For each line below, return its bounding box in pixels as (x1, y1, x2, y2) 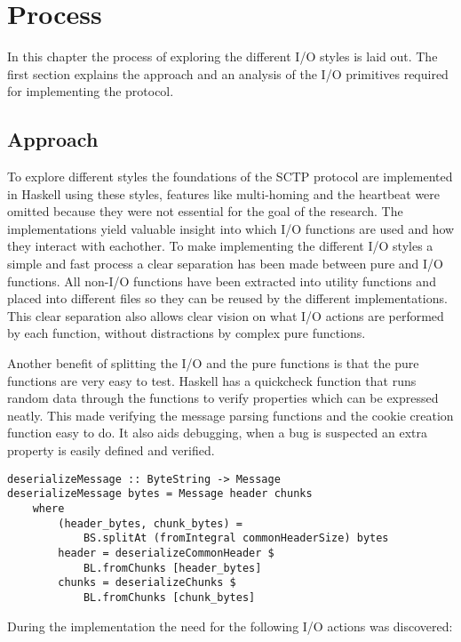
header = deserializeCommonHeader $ (58, 546, 274, 559)
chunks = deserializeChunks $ (58, 576, 236, 590)
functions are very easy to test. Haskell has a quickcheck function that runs (7, 371, 417, 389)
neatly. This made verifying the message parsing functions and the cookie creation (7, 405, 454, 424)
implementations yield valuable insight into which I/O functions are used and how (7, 219, 455, 237)
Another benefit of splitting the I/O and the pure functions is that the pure (7, 354, 419, 373)
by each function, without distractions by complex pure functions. (7, 324, 366, 342)
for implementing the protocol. (7, 82, 174, 100)
